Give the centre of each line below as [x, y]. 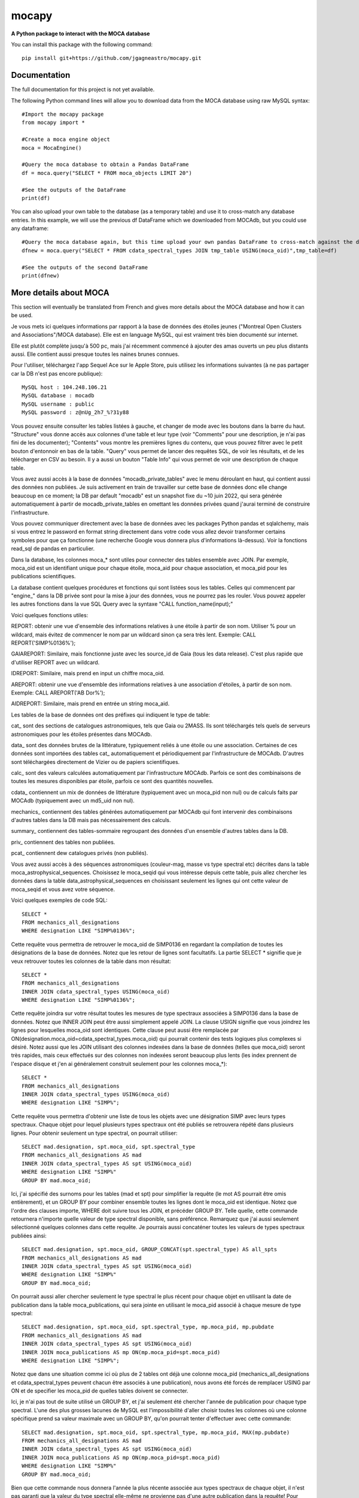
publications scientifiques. [43, 576]
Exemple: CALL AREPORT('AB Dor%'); [58, 693]
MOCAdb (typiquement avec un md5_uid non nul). [73, 801]
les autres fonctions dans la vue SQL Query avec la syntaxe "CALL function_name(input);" [122, 604]
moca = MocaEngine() [52, 148]
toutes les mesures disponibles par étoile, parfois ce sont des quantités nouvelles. [112, 781]
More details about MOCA [60, 293]
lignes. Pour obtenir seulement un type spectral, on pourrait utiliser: [94, 1133]
